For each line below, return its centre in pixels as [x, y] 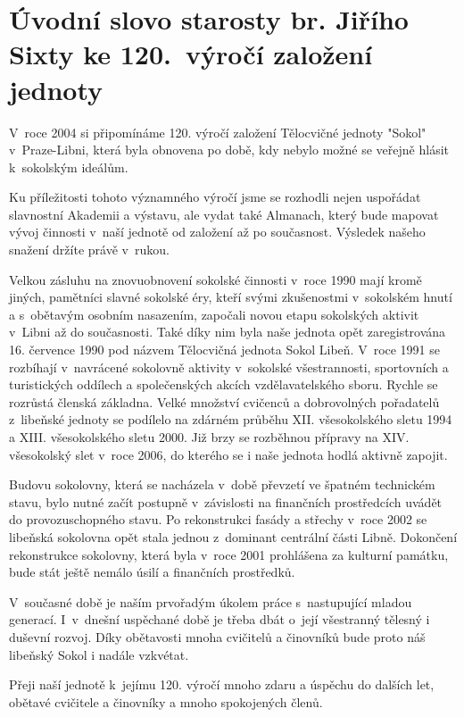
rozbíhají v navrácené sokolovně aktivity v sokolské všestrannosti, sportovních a [229, 367]
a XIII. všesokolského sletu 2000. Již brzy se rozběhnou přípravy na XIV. [209, 437]
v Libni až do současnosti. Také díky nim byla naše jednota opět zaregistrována [228, 332]
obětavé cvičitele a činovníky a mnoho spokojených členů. [166, 701]
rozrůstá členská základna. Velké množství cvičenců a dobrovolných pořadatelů [224, 401]
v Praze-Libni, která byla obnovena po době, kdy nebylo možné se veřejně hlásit [229, 150]
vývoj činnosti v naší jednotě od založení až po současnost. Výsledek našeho [217, 232]
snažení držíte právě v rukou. [89, 250]
